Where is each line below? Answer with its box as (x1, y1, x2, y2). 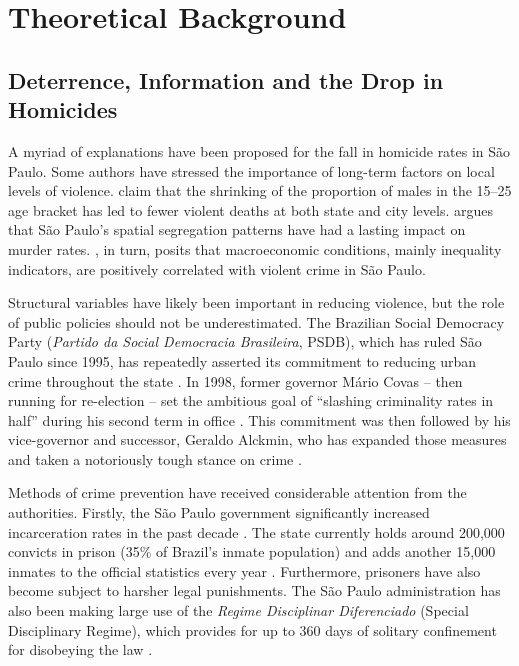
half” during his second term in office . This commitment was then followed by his (8, 409, 511, 430)
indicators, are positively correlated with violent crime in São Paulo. (8, 258, 426, 279)
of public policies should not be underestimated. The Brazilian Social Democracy (8, 311, 505, 332)
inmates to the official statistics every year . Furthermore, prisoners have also (8, 560, 481, 581)
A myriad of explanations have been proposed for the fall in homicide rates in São (8, 140, 511, 161)
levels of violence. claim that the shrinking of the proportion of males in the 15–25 (8, 180, 512, 201)
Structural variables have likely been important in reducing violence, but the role (8, 292, 505, 313)
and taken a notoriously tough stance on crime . (8, 448, 302, 469)
